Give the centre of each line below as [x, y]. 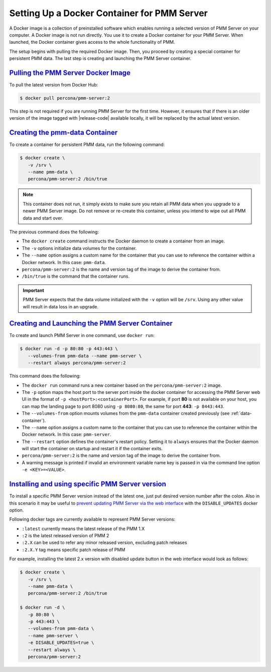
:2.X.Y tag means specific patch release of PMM [74, 550]
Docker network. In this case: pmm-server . [66, 435]
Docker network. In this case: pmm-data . [64, 262]
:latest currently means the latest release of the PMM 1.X [83, 529]
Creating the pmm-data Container [63, 133]
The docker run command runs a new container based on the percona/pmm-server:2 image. [122, 385]
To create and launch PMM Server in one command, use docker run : [82, 335]
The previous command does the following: [54, 232]
